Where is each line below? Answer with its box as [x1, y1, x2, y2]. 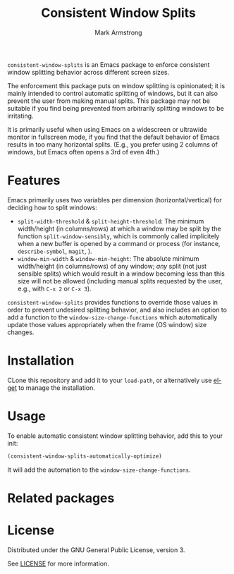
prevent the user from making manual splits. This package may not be [7, 97, 210, 105]
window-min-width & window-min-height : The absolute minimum [17, 254, 199, 262]
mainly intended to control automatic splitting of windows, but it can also [7, 89, 218, 97]
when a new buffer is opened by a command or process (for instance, [17, 239, 221, 248]
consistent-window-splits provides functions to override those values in [7, 298, 218, 306]
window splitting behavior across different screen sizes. [7, 68, 170, 76]
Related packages [7, 490, 115, 506]
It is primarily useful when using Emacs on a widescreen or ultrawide [7, 125, 207, 133]
